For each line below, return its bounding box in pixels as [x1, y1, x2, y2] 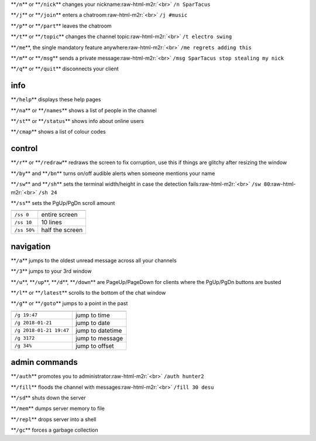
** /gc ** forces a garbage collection [11, 426, 98, 433]
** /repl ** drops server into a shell [11, 416, 97, 423]
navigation [11, 241, 51, 251]
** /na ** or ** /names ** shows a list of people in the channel [11, 107, 157, 114]
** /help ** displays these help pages [11, 96, 101, 103]
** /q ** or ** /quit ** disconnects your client [11, 65, 119, 73]
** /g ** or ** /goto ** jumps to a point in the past [11, 300, 128, 307]
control [11, 143, 38, 153]
